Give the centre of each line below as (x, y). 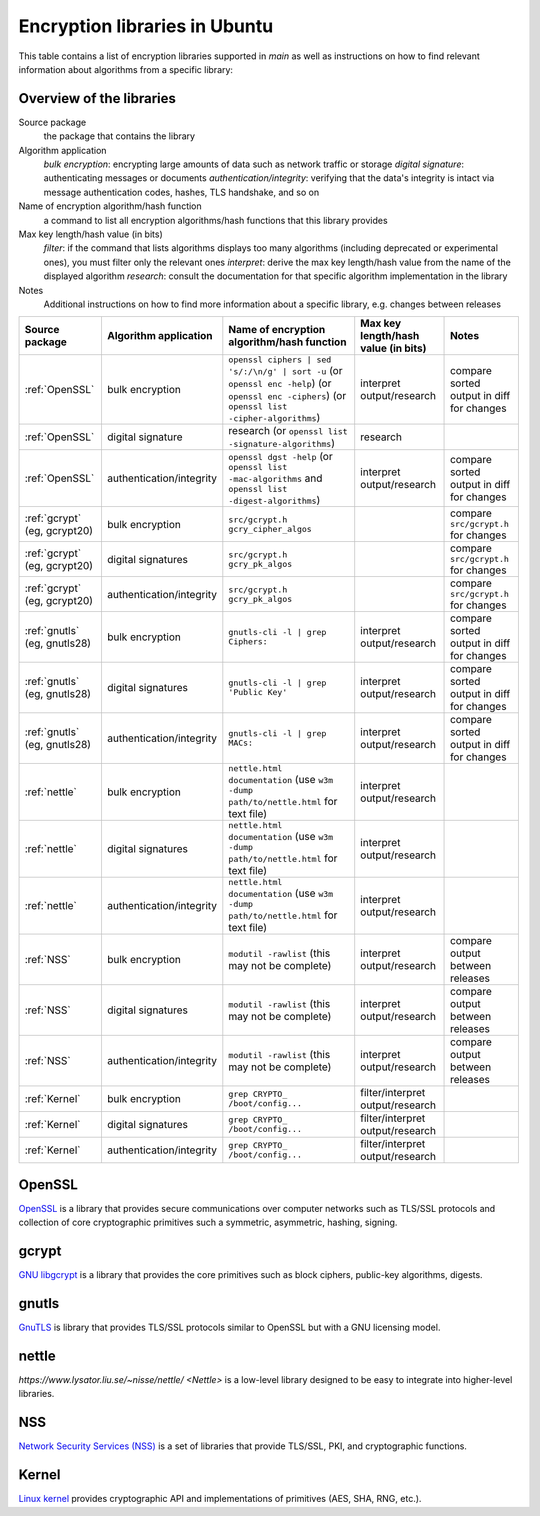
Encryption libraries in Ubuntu (146, 26)
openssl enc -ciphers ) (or (287, 396)
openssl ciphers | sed (280, 360)
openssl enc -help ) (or (280, 383)
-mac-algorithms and (275, 478)
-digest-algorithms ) (274, 500)
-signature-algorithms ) (281, 443)
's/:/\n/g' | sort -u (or (285, 371)
